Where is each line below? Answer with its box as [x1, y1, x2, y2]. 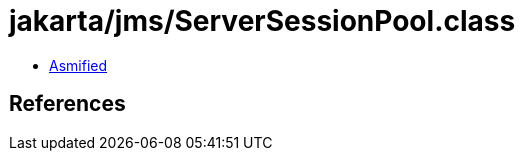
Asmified [49, 56, 108, 74]
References [9, 91, 126, 117]
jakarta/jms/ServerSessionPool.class [9, 4, 516, 38]
